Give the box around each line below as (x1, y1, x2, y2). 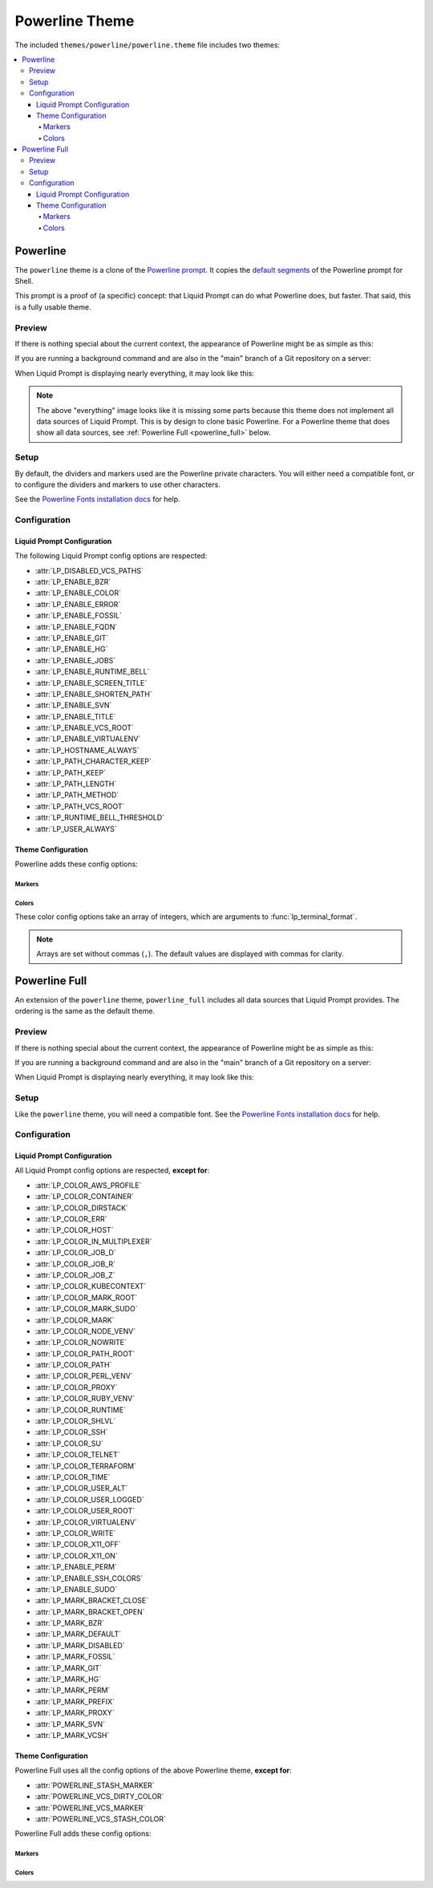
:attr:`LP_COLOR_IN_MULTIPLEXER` (34, 1236, 152, 1246)
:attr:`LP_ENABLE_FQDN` (34, 622, 118, 631)
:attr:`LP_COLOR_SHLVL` (34, 1416, 116, 1426)
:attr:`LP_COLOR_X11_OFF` (34, 1540, 121, 1550)
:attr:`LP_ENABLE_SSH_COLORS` (34, 1573, 144, 1583)
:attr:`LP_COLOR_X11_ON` (34, 1550, 118, 1560)
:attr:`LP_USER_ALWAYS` (34, 824, 117, 833)
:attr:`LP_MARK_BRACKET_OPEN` (34, 1606, 145, 1616)
